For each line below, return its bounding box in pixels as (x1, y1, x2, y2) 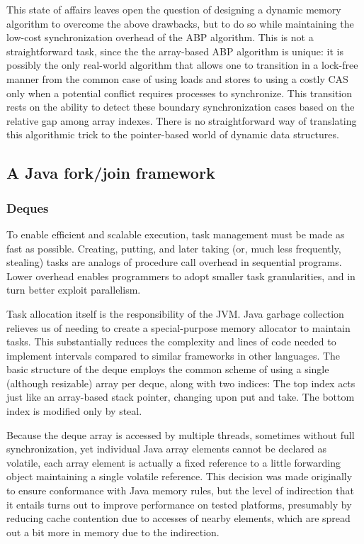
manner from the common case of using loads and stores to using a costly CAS (6, 71, 348, 86)
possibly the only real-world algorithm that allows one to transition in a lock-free (6, 57, 358, 72)
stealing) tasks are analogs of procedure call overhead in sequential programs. (6, 255, 342, 270)
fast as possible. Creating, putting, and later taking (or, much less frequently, (6, 240, 341, 255)
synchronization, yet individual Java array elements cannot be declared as (6, 441, 327, 456)
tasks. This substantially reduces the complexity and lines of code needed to (6, 334, 336, 349)
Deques (6, 199, 49, 216)
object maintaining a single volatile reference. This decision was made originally (6, 469, 353, 484)
